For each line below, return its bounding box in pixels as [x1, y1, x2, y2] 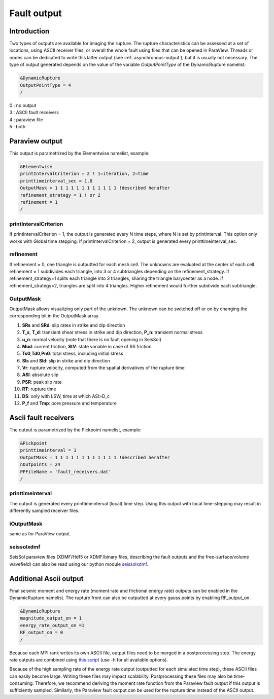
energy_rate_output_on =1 [20, 622, 85, 628]
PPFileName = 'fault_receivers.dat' [20, 469, 112, 474]
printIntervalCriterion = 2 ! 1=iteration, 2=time [20, 171, 149, 177]
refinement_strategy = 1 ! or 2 [20, 192, 101, 198]
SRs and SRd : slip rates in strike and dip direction [22, 322, 125, 328]
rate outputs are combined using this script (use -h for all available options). [9, 656, 168, 663]
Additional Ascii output [9, 574, 84, 583]
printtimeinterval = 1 [20, 448, 77, 453]
